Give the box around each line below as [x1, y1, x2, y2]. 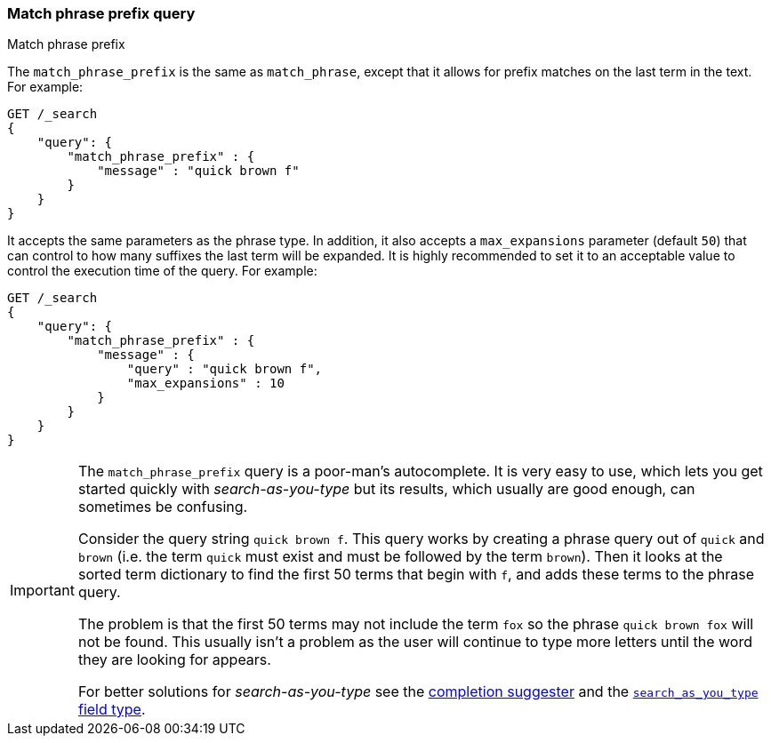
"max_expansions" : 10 [126, 376, 285, 391]
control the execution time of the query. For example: [7, 263, 317, 279]
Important [10, 581, 75, 600]
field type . [77, 700, 146, 719]
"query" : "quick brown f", [126, 362, 323, 377]
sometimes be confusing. [77, 498, 248, 516]
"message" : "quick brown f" [97, 164, 300, 179]
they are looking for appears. [77, 651, 271, 669]
